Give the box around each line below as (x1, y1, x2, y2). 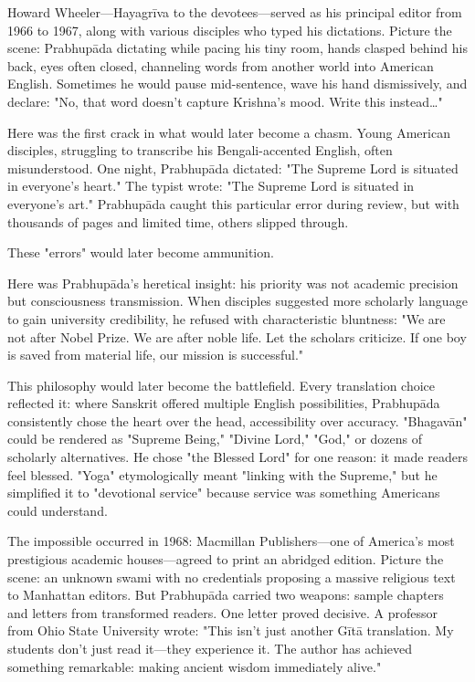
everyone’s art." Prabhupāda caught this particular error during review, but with (7, 194, 459, 213)
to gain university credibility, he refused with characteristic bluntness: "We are (7, 309, 446, 328)
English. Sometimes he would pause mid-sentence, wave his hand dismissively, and (7, 74, 468, 93)
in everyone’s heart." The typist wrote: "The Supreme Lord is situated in (7, 176, 415, 195)
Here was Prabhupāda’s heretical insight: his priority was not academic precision (7, 273, 459, 292)
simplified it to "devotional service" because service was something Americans (7, 483, 440, 502)
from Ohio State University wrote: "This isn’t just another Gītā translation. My (7, 621, 454, 640)
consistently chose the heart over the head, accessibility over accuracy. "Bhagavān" (7, 411, 468, 430)
